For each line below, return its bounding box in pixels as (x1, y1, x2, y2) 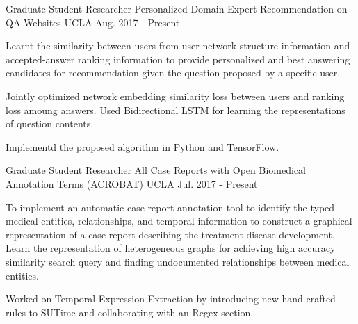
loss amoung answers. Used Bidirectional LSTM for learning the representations (6, 102, 345, 117)
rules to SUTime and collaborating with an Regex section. (6, 305, 254, 319)
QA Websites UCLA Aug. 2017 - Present (6, 15, 180, 29)
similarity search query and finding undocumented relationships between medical (6, 254, 350, 268)
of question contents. (6, 116, 94, 131)
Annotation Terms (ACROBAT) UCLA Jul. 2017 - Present (6, 176, 258, 191)
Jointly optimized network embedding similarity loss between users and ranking (6, 88, 345, 103)
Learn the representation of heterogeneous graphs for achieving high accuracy (6, 241, 336, 255)
